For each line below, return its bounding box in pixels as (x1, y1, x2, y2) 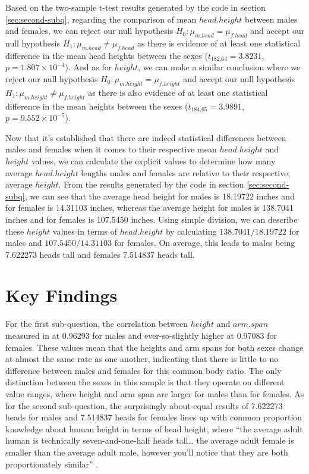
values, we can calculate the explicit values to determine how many (31, 154, 276, 167)
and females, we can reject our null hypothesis (5, 24, 174, 37)
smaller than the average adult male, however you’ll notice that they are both (5, 445, 288, 458)
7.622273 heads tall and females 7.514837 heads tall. (5, 248, 195, 260)
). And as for (65, 61, 112, 73)
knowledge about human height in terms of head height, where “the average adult (5, 422, 303, 435)
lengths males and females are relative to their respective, (81, 166, 291, 179)
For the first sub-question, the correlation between (5, 317, 188, 330)
